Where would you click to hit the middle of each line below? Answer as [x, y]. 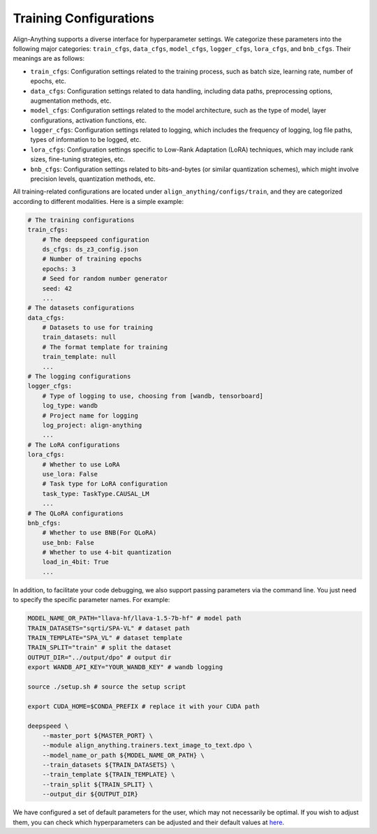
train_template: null [79, 357]
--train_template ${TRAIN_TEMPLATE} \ [109, 775]
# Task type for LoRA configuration [105, 484]
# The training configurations [81, 220]
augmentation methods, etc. [71, 101]
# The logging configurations [79, 376]
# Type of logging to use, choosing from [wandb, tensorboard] [153, 396]
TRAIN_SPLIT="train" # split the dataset [99, 648]
